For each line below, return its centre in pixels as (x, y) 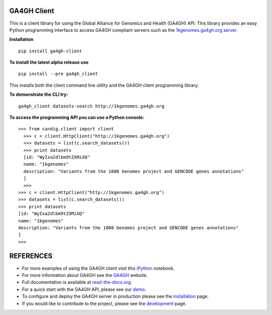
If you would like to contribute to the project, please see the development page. (104, 303)
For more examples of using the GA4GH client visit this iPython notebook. (98, 268)
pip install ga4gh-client (50, 51)
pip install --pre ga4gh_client (58, 74)
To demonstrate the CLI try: (39, 94)
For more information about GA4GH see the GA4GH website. (85, 275)
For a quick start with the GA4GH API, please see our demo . (84, 289)
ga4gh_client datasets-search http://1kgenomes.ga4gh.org (91, 106)
